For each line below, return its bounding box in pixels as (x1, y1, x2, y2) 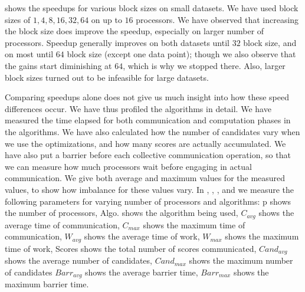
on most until (5, 48, 54, 60)
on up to (91, 13, 122, 25)
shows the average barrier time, (85, 265, 198, 278)
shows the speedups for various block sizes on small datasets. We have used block (5, 2, 299, 14)
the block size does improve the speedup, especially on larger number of (5, 25, 264, 37)
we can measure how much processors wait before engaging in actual (5, 160, 252, 172)
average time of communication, (5, 218, 120, 231)
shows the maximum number (189, 254, 293, 267)
